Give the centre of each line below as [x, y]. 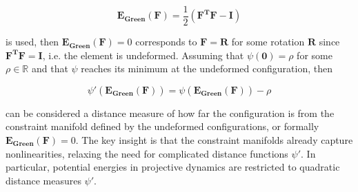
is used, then [32, 42]
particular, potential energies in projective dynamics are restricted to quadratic [173, 167]
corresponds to [166, 42]
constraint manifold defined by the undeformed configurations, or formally [162, 126]
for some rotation [268, 42]
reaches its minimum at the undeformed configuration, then [207, 68]
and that [50, 68]
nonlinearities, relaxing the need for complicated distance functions [147, 153]
